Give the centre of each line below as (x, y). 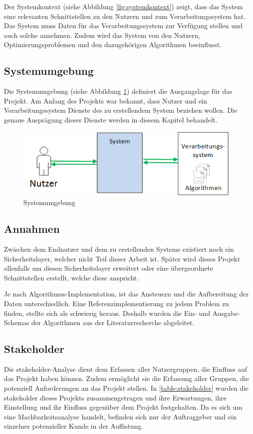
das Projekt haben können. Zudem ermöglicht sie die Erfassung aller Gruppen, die (126, 378)
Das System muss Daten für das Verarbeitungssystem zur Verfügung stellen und (123, 26)
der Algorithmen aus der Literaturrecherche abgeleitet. (113, 322)
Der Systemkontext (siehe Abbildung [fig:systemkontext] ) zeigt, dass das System (124, 6)
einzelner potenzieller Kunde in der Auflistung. (74, 426)
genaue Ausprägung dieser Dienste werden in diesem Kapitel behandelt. (111, 119)
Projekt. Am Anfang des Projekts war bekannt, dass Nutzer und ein (106, 100)
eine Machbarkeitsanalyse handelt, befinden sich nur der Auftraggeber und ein (120, 416)
